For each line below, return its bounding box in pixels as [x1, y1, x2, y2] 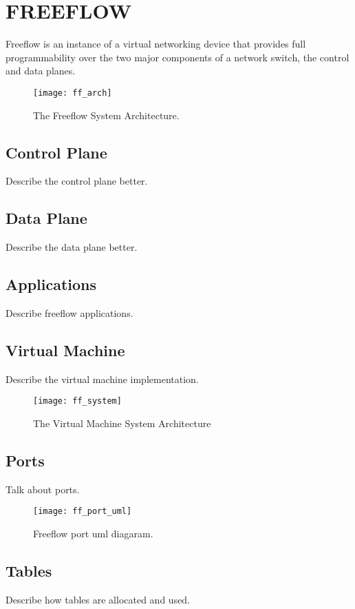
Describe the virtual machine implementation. [6, 371, 199, 386]
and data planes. [6, 63, 76, 78]
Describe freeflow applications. [6, 305, 133, 320]
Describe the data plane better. [6, 240, 138, 254]
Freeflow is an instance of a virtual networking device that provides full [6, 37, 306, 51]
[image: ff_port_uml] [33, 506, 132, 517]
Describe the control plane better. [6, 174, 148, 188]
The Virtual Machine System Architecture [33, 416, 211, 430]
